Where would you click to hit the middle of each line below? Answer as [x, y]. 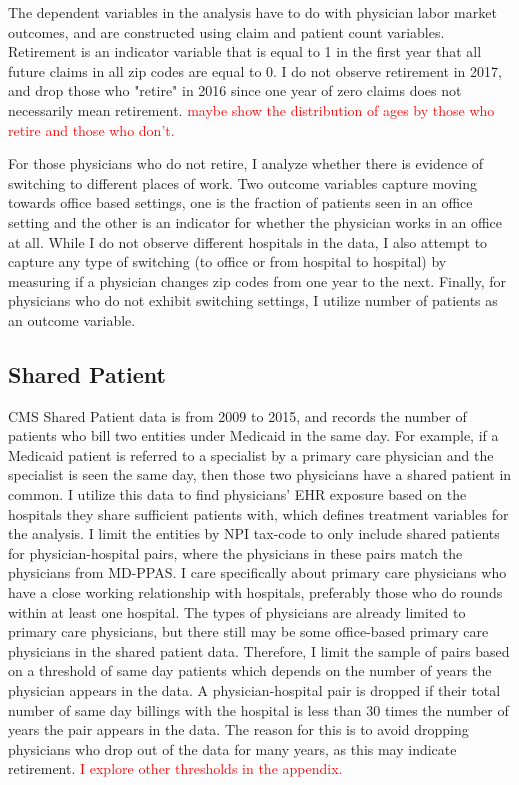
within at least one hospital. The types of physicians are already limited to [237, 611]
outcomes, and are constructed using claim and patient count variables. [226, 31]
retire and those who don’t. [91, 129]
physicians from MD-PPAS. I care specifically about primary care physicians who [257, 572]
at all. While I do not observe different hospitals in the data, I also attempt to [248, 241]
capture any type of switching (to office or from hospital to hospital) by [227, 261]
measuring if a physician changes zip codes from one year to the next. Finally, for [257, 280]
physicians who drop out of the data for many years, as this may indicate [232, 748]
